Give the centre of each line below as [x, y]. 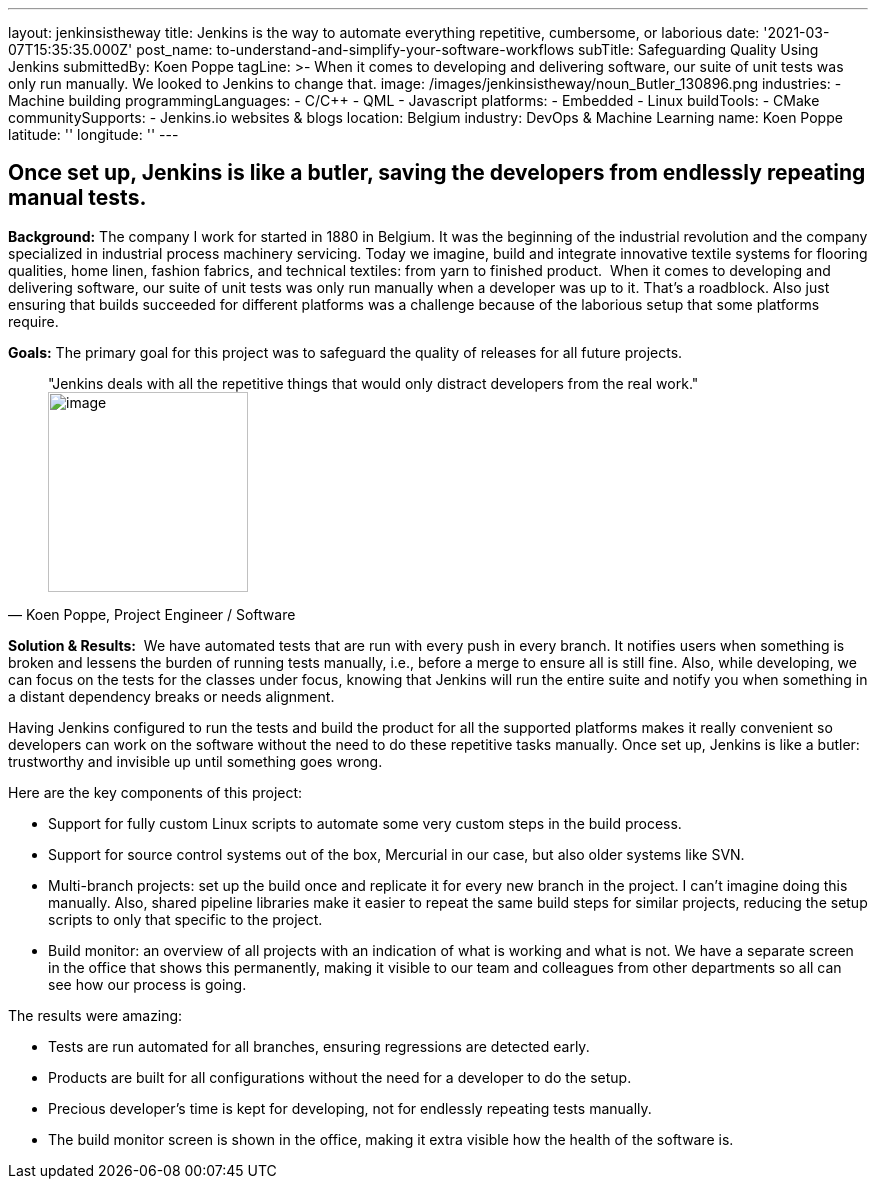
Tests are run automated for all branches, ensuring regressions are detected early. [319, 1046]
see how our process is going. [147, 984]
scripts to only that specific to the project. [185, 919]
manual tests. [77, 198]
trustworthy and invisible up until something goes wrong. [195, 761]
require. [33, 321]
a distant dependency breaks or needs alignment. [171, 696]
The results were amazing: [95, 1015]
